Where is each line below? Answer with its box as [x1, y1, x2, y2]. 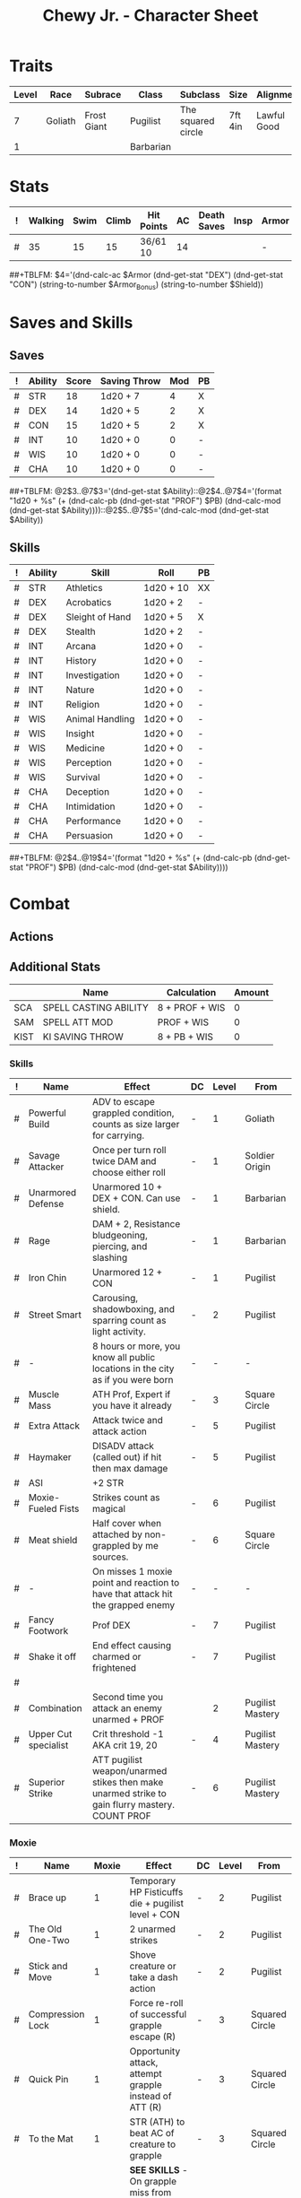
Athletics [65, 582, 103, 595]
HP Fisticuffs [129, 1886, 184, 1898]
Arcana [65, 640, 97, 653]
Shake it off [28, 1651, 77, 1664]
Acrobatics [65, 596, 112, 609]
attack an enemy [92, 1702, 163, 1715]
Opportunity [129, 2046, 181, 2058]
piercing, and [92, 1240, 148, 1253]
